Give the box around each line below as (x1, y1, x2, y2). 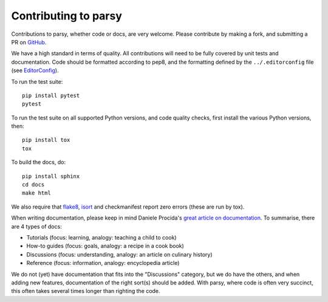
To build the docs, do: (11, 158, 66, 166)
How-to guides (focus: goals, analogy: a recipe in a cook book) (26, 243, 185, 250)
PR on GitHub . (11, 38, 47, 45)
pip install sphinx (22, 173, 80, 180)
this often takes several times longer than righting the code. (11, 287, 160, 295)
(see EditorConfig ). (11, 67, 59, 74)
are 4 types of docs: (11, 223, 62, 230)
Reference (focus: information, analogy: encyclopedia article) (26, 260, 180, 267)
